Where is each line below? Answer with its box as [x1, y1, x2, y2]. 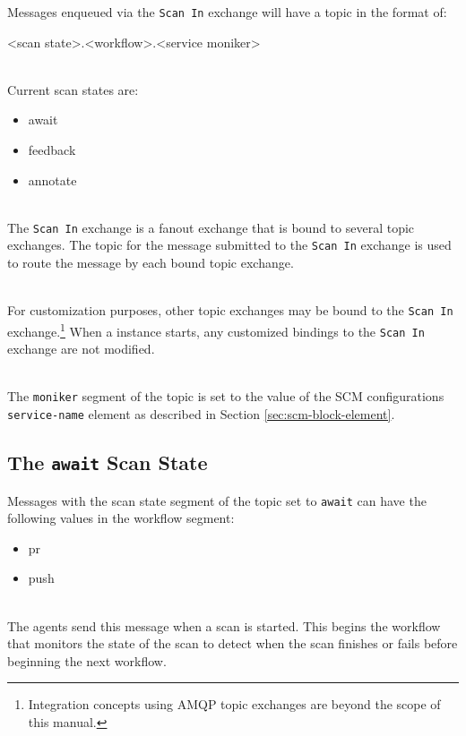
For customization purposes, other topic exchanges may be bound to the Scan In [7, 301, 453, 320]
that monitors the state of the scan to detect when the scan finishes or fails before [7, 634, 458, 653]
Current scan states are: [7, 80, 139, 98]
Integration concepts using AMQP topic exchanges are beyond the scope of [28, 695, 441, 714]
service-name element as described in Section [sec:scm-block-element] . [7, 405, 395, 424]
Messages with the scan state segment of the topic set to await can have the [7, 491, 427, 509]
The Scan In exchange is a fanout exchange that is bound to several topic [7, 218, 415, 236]
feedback [28, 141, 76, 159]
